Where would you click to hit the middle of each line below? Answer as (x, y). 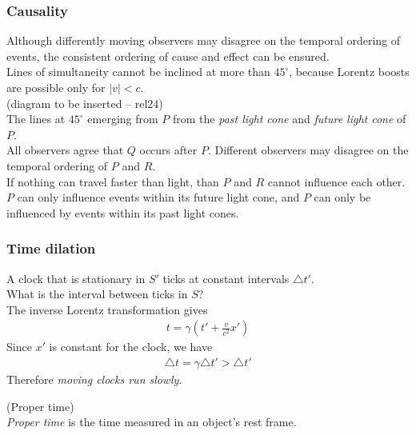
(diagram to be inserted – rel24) (85, 103)
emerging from (123, 119)
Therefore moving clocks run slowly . (94, 379)
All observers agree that (65, 150)
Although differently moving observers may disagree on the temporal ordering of (204, 40)
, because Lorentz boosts (349, 72)
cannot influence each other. (336, 181)
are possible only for (56, 87)
